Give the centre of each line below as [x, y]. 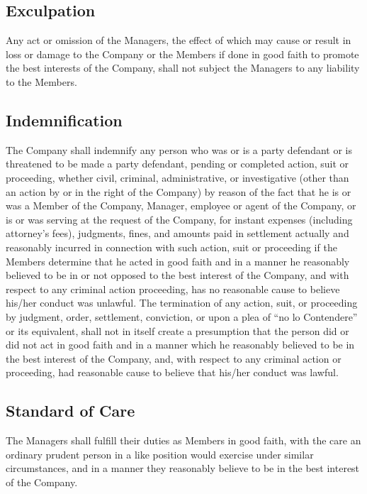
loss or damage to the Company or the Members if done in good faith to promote [182, 54]
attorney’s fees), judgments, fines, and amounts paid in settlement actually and [177, 233]
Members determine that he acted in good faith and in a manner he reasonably [178, 261]
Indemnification [64, 120]
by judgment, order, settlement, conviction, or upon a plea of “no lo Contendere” [182, 316]
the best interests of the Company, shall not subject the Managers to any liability [183, 68]
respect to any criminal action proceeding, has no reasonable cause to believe [173, 289]
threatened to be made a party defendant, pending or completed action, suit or [177, 164]
